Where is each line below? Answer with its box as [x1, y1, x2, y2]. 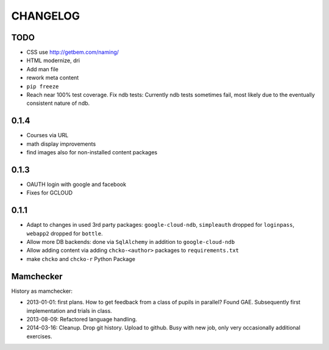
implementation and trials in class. [26, 307, 112, 314]
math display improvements [26, 140, 96, 148]
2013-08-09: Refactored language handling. [26, 315, 137, 323]
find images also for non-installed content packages [26, 149, 158, 156]
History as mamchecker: [11, 287, 73, 295]
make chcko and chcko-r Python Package [26, 255, 135, 262]
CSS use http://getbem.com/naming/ [26, 49, 119, 56]
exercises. [26, 332, 52, 340]
